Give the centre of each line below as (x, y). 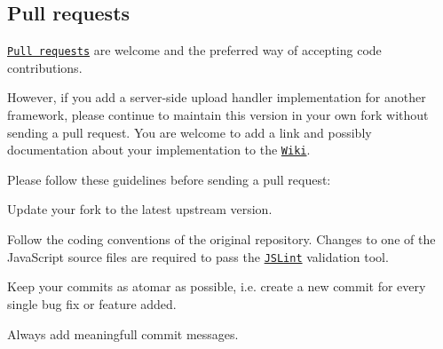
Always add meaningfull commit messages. (123, 333)
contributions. (45, 67)
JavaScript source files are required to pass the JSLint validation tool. (198, 256)
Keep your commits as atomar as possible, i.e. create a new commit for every (217, 286)
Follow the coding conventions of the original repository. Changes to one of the (221, 239)
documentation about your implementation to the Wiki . (159, 150)
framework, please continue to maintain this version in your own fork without (218, 115)
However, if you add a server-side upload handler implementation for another (217, 97)
